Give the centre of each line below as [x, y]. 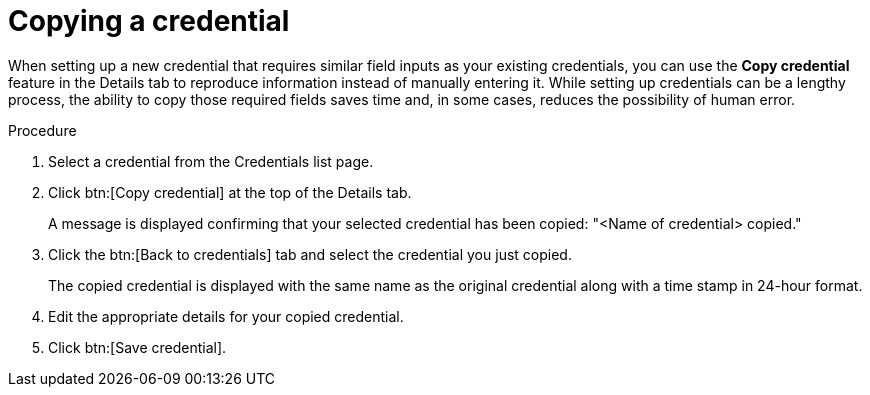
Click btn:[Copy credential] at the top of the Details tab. [230, 192]
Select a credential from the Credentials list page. [211, 161]
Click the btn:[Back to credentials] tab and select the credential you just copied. [310, 254]
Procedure [42, 130]
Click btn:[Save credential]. [137, 347]
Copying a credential [149, 21]
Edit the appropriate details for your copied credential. [226, 316]
